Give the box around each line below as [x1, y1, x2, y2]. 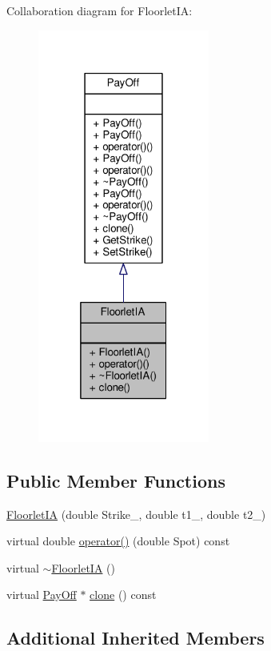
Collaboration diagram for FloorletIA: [6, 2, 193, 18]
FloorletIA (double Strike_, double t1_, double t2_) [6, 505, 266, 522]
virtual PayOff [6, 586, 77, 603]
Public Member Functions [6, 468, 225, 492]
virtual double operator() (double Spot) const [6, 532, 230, 549]
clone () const [90, 586, 157, 603]
